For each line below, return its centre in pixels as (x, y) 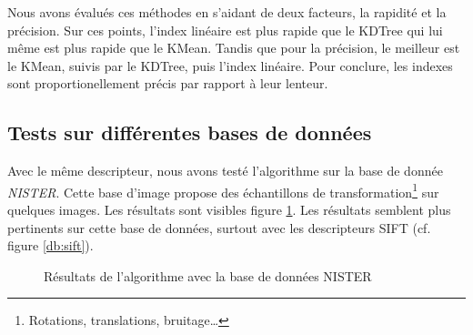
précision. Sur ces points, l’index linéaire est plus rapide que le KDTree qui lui (225, 30)
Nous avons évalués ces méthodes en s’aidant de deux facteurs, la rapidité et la (227, 12)
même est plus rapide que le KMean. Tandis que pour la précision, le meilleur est (234, 48)
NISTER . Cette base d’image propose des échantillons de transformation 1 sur (223, 190)
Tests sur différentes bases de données (190, 132)
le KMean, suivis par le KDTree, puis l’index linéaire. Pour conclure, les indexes (230, 65)
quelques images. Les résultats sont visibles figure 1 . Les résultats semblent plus (229, 210)
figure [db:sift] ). (50, 245)
